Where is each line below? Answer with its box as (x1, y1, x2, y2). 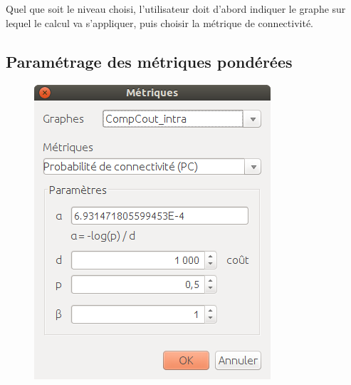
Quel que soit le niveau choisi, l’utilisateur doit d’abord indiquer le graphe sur (6, 1, 346, 16)
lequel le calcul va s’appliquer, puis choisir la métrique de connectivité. (6, 15, 314, 30)
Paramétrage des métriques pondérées (6, 50, 293, 72)
